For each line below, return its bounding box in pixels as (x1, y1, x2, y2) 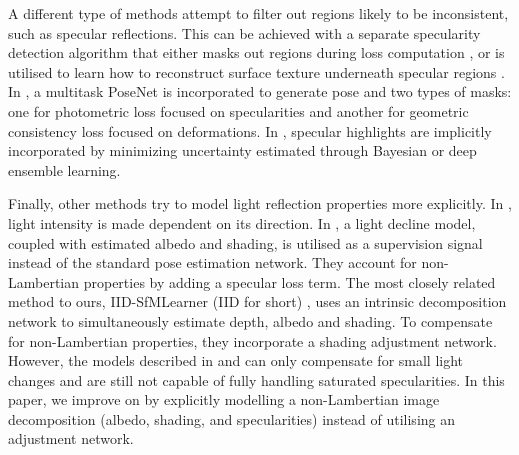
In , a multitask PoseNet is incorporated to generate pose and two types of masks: (8, 81, 512, 102)
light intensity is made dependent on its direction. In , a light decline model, (8, 212, 476, 233)
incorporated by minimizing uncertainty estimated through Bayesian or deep (8, 140, 477, 161)
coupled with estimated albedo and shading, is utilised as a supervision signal (8, 232, 483, 253)
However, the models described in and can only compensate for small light (8, 350, 464, 371)
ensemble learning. (8, 159, 121, 180)
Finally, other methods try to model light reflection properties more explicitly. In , (8, 193, 512, 214)
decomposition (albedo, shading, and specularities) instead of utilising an (8, 408, 456, 429)
